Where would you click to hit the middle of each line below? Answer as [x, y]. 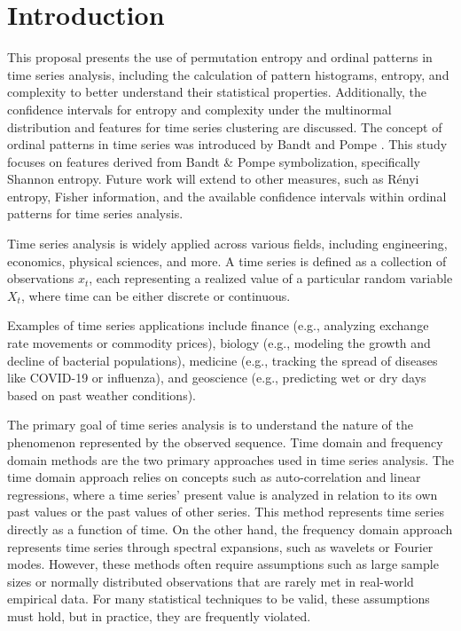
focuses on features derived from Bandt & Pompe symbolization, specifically [214, 161]
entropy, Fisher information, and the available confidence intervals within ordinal [227, 196]
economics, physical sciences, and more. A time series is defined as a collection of [227, 260]
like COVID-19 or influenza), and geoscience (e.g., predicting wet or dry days [217, 378]
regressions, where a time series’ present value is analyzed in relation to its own [223, 494]
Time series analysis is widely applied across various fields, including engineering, [227, 244]
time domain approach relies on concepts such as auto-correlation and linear [214, 477]
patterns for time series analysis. [95, 213]
